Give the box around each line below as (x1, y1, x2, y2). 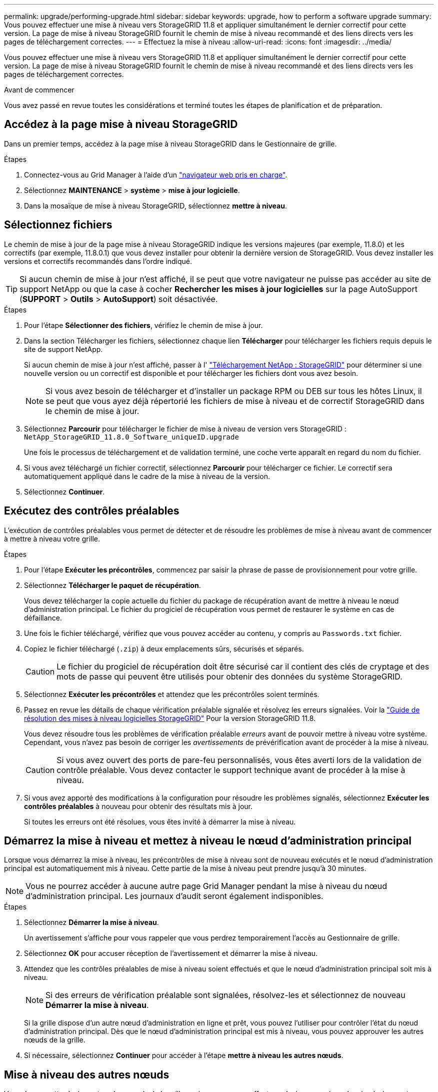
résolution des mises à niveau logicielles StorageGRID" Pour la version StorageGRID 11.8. (24, 713, 316, 722)
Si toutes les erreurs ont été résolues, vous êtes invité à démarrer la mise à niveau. (24, 817, 296, 826)
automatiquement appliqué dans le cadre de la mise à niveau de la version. (24, 471, 270, 480)
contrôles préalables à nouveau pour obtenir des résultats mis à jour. (24, 801, 253, 810)
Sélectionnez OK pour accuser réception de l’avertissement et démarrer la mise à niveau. (24, 949, 318, 958)
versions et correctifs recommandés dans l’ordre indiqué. (4, 256, 192, 265)
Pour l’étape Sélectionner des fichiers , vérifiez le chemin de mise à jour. (24, 320, 263, 329)
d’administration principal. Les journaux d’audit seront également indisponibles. (25, 891, 323, 901)
